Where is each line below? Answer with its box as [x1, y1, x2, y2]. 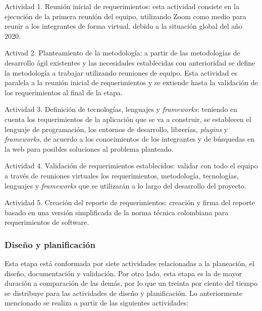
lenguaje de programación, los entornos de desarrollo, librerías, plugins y [5, 123, 228, 134]
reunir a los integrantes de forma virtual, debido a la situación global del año [5, 21, 243, 31]
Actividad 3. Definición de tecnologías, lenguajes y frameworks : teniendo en [5, 104, 238, 114]
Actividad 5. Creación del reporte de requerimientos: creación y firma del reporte [5, 197, 255, 208]
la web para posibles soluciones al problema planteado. [5, 143, 174, 154]
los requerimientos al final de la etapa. [5, 87, 123, 97]
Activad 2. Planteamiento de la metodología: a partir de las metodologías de [5, 47, 240, 58]
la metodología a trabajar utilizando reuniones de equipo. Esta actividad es [5, 67, 238, 78]
